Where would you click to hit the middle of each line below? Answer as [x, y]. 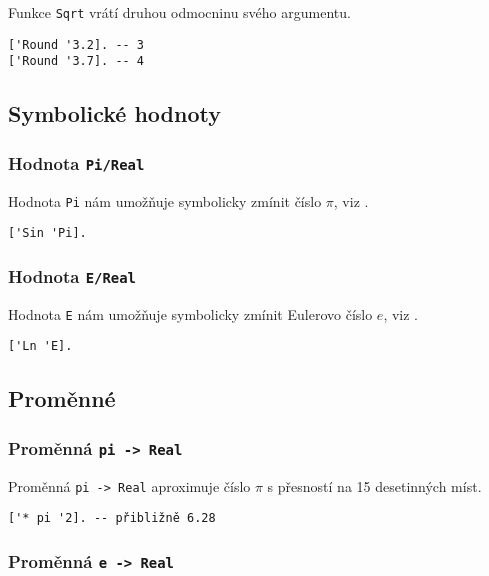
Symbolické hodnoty [114, 113]
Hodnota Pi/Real [76, 162]
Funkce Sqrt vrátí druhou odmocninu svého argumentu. [179, 12]
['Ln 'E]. [40, 346]
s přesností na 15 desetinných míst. [374, 485]
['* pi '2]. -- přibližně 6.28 [112, 518]
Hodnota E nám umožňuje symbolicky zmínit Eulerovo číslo [190, 313]
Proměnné [62, 398]
